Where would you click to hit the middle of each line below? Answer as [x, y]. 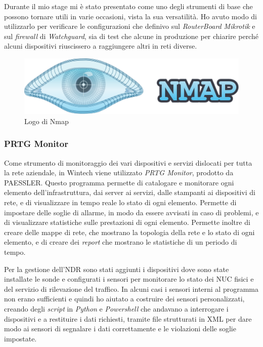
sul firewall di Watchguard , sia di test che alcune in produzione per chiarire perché [131, 36]
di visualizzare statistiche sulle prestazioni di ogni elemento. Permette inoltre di [127, 222]
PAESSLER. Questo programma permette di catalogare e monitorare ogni [119, 182]
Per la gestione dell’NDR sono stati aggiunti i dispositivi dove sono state [117, 269]
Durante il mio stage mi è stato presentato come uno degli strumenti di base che [128, 6]
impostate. [20, 338]
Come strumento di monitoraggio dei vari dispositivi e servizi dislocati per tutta [128, 162]
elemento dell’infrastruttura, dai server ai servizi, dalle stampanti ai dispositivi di [130, 192]
